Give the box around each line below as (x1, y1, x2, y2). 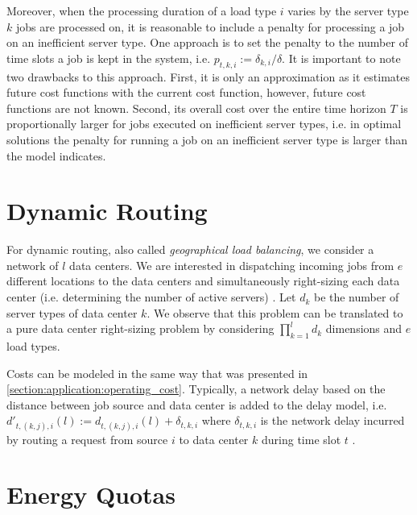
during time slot (261, 430, 341, 447)
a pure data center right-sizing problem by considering (6, 320, 275, 337)
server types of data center (6, 304, 138, 321)
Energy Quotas (6, 478, 175, 511)
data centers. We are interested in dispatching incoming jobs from (69, 256, 394, 273)
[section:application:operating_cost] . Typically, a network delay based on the (6, 380, 386, 397)
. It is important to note (282, 49, 401, 66)
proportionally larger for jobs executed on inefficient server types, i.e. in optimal (6, 115, 402, 132)
